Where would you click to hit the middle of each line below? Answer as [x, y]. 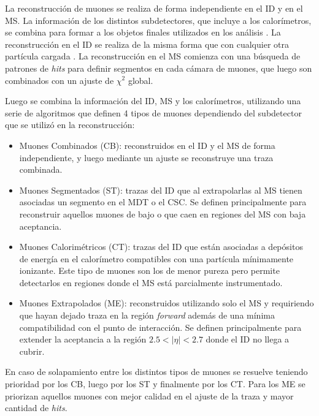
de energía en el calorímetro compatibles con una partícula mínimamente [156, 258]
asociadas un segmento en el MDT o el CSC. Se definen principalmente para [163, 202]
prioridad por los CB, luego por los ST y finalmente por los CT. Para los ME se [155, 384]
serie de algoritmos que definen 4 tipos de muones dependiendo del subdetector [153, 112]
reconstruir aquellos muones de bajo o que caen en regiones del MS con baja [163, 214]
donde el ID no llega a [248, 339]
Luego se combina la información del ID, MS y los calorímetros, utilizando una [153, 101]
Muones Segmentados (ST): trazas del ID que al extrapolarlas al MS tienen [161, 190]
